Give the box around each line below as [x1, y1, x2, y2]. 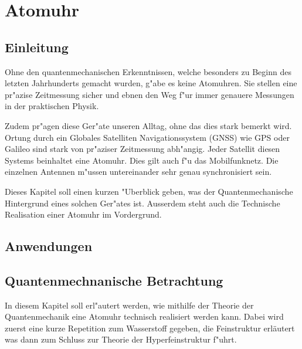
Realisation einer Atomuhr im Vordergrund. [5, 208, 162, 221]
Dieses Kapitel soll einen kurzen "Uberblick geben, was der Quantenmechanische [5, 185, 293, 197]
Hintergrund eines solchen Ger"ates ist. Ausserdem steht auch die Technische [5, 196, 280, 209]
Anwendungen [5, 237, 93, 255]
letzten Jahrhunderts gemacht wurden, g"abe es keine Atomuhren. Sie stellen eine [5, 77, 297, 89]
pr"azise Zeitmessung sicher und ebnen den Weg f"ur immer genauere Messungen [5, 88, 294, 100]
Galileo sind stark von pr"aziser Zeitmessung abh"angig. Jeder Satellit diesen [5, 143, 280, 155]
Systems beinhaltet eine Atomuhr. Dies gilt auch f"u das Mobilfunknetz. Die [5, 154, 279, 166]
